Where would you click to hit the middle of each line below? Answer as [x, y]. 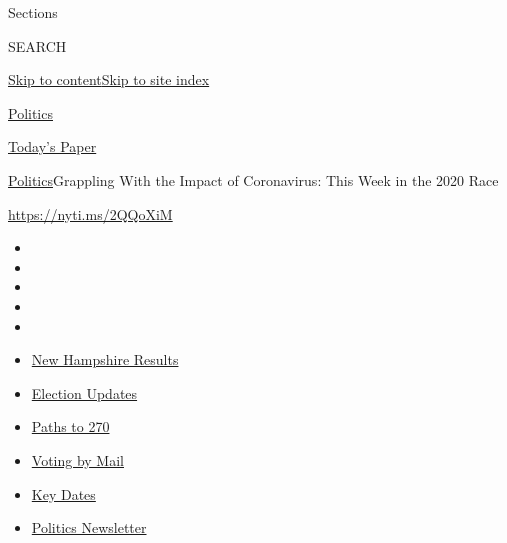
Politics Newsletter [89, 527]
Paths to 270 [70, 426]
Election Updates [84, 392]
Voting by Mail [77, 459]
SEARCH [37, 45]
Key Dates [63, 493]
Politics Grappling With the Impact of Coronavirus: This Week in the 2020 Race [253, 179]
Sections [33, 12]
